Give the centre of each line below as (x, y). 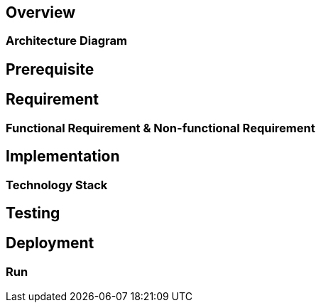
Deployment (50, 243)
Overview (41, 12)
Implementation (63, 156)
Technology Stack (57, 185)
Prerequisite (50, 69)
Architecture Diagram (66, 41)
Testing (33, 213)
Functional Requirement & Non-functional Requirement (160, 128)
